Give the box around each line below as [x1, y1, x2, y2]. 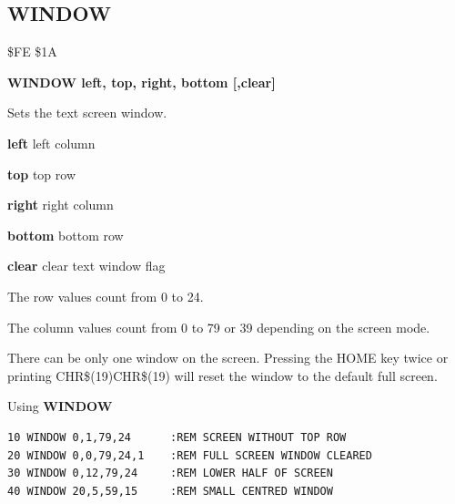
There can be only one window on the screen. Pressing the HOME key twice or [7, 348, 449, 367]
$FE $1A [7, 42, 57, 61]
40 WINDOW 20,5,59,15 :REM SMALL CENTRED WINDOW [7, 484, 333, 498]
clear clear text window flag [7, 256, 166, 275]
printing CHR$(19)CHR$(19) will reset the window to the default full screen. [7, 365, 438, 385]
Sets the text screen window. [7, 103, 167, 122]
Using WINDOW [7, 396, 113, 416]
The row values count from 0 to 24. [7, 286, 204, 305]
